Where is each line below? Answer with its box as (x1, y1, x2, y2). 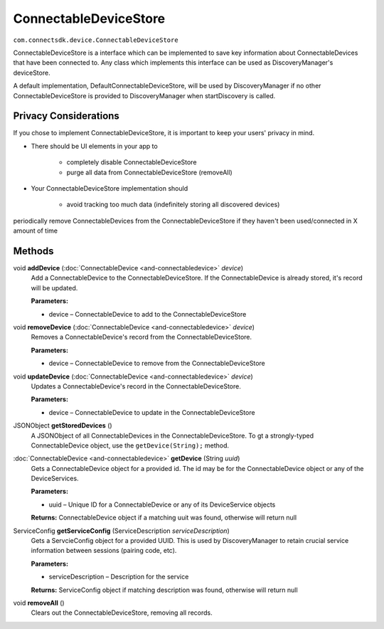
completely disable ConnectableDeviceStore (66, 158, 197, 166)
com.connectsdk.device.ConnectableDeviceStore (13, 36, 178, 44)
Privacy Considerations (13, 110, 120, 122)
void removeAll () (13, 598, 65, 607)
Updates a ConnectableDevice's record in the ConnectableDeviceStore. (31, 381, 241, 391)
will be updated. (31, 283, 78, 292)
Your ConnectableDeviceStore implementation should (31, 184, 188, 192)
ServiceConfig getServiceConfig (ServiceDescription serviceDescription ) (13, 527, 230, 535)
